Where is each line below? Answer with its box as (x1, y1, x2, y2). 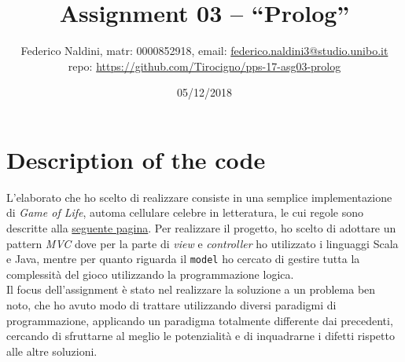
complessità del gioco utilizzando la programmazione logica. (6, 265, 294, 282)
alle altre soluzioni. (6, 342, 98, 359)
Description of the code (6, 143, 266, 175)
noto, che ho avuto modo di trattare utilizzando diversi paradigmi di (6, 297, 337, 313)
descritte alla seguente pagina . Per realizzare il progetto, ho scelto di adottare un (6, 220, 396, 236)
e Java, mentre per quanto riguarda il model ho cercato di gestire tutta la (6, 250, 360, 267)
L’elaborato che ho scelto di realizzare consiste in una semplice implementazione (6, 188, 392, 205)
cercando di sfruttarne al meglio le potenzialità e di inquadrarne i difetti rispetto (6, 327, 395, 344)
